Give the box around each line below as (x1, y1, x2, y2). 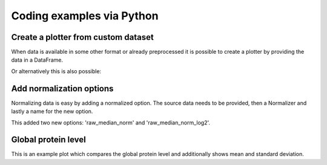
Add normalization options (11, 83, 114, 94)
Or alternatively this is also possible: (11, 67, 102, 75)
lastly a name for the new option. (11, 108, 93, 115)
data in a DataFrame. (11, 56, 64, 63)
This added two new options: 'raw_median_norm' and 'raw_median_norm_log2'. (11, 118, 211, 126)
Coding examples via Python (11, 9, 159, 22)
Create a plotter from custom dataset (11, 32, 154, 42)
